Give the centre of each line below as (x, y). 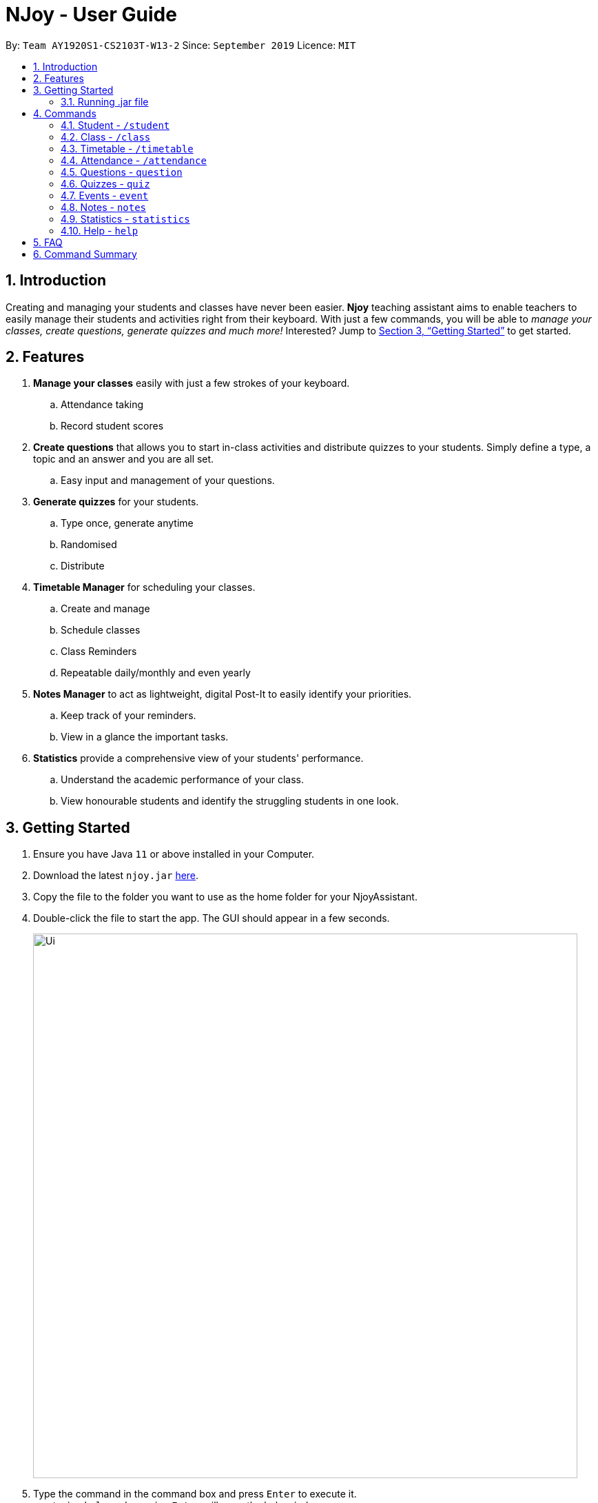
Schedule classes (101, 630)
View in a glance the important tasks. (145, 737)
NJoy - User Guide (91, 14)
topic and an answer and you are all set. (124, 459)
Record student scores (112, 426)
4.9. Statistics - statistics (125, 219)
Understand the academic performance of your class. (182, 780)
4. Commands (65, 113)
